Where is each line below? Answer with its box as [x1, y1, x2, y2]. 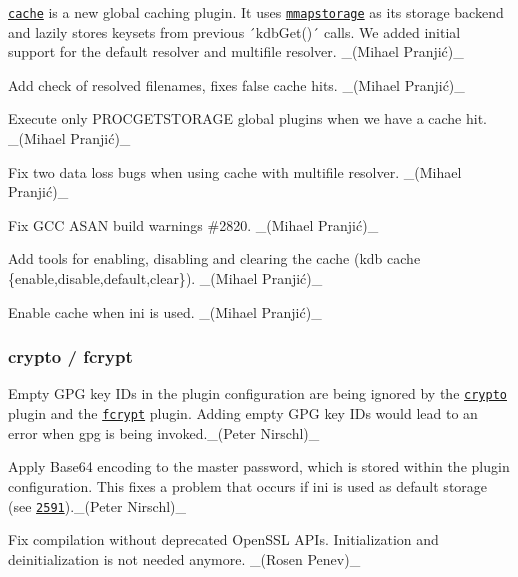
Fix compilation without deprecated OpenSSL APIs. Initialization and [8, 529, 439, 550]
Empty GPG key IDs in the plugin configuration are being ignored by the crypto [8, 383, 507, 404]
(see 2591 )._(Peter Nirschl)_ [8, 495, 186, 516]
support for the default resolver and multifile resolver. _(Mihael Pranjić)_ [8, 41, 464, 62]
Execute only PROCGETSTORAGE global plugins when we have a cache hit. [8, 108, 488, 129]
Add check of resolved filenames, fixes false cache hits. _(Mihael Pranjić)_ [8, 74, 465, 95]
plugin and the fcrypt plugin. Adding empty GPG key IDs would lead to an [8, 403, 478, 424]
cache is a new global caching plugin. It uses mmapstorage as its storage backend [8, 2, 504, 22]
